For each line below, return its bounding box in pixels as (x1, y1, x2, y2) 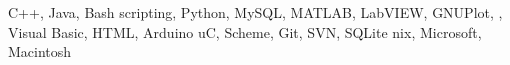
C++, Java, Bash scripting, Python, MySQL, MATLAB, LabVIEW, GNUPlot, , (8, 2, 503, 22)
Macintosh (8, 41, 72, 62)
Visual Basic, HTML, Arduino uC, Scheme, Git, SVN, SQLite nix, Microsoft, (8, 21, 482, 42)
